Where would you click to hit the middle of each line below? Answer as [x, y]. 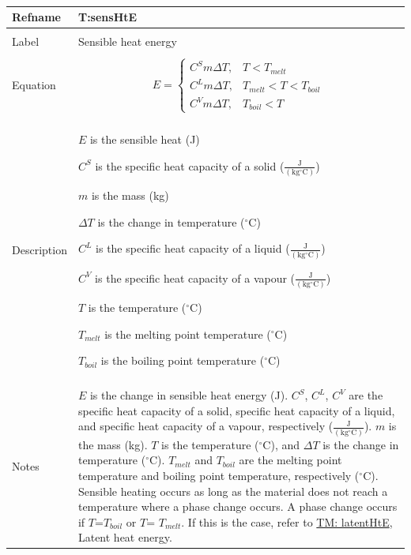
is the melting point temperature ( [188, 334]
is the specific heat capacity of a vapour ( [195, 277]
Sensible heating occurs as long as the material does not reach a [233, 491]
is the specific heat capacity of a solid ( [190, 165]
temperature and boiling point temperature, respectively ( [219, 475]
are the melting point [290, 460]
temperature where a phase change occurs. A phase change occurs [238, 506]
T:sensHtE [107, 17]
